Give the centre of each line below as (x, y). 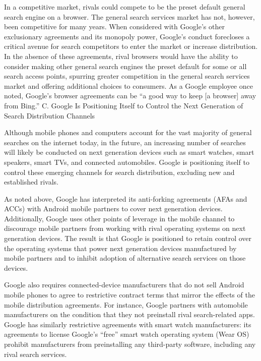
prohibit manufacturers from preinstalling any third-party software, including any (130, 344)
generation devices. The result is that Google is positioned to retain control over (128, 238)
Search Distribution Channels (50, 115)
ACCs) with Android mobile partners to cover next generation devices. (113, 208)
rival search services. (36, 354)
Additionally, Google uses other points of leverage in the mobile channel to (119, 218)
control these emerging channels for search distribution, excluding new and (119, 172)
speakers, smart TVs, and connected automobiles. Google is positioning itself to (127, 162)
